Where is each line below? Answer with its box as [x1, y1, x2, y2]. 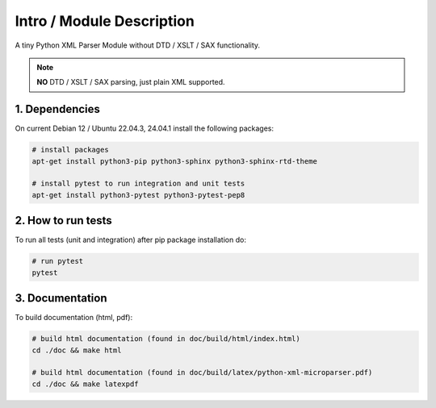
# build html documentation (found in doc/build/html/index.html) [31, 335, 300, 343]
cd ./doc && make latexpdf [31, 379, 139, 389]
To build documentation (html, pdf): [15, 313, 133, 323]
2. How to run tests [15, 214, 112, 227]
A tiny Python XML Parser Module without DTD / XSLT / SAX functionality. [15, 40, 261, 50]
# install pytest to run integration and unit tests [31, 179, 245, 189]
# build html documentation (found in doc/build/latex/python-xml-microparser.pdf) [31, 368, 373, 377]
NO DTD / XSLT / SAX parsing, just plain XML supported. [36, 77, 225, 87]
